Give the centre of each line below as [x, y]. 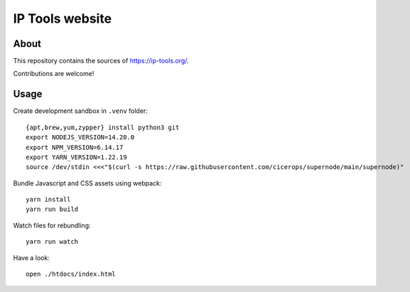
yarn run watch [52, 242]
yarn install [48, 200]
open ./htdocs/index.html [71, 274]
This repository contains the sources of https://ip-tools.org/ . [101, 61]
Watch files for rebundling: [52, 225]
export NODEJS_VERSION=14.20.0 [80, 137]
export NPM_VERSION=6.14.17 [75, 147]
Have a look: [31, 258]
